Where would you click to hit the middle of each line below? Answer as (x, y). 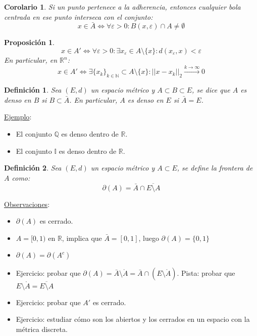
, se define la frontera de (215, 168)
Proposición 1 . (29, 42)
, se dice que (211, 90)
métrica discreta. (42, 329)
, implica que (82, 238)
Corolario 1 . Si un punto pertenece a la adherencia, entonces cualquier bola (122, 7)
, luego (149, 238)
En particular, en (31, 60)
